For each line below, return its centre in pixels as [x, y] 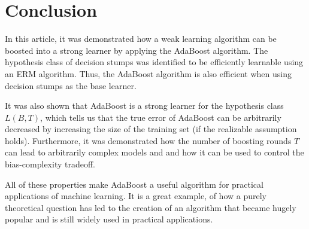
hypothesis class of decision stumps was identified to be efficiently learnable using [154, 62]
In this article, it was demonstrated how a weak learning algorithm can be [141, 39]
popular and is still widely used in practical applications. [109, 219]
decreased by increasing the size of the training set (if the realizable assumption [151, 129]
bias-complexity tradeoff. [50, 164]
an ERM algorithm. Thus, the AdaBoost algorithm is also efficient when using [148, 73]
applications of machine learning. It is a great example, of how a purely [136, 196]
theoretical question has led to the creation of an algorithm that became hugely [151, 207]
